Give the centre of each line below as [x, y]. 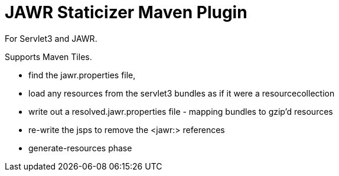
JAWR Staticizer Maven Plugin [126, 12]
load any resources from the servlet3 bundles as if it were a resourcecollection [182, 93]
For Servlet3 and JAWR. [51, 38]
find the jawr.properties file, [82, 75]
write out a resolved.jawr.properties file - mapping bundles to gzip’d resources [181, 111]
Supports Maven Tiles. [48, 57]
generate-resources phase [80, 148]
